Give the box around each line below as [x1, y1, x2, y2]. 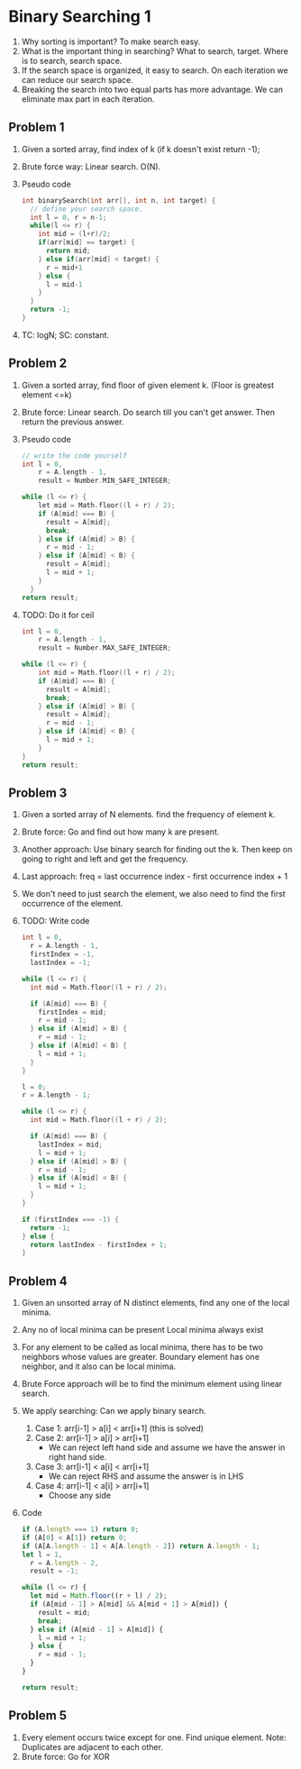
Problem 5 [8, 1708, 68, 1723]
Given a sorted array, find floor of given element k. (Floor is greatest [21, 379, 275, 390]
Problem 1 [8, 120, 65, 135]
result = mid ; [38, 1608, 91, 1617]
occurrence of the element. [21, 898, 123, 909]
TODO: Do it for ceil [21, 609, 95, 620]
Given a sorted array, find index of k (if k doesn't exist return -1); [21, 143, 260, 154]
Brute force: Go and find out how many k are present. [21, 826, 220, 837]
